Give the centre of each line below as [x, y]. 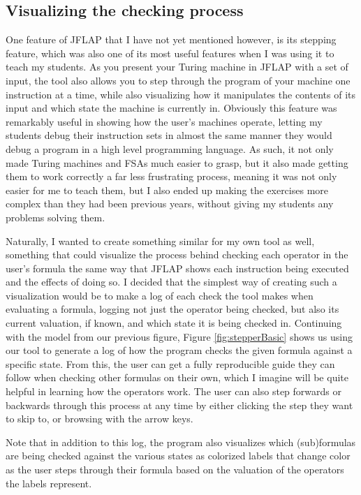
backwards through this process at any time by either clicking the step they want [179, 405]
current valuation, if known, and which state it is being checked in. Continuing [174, 323]
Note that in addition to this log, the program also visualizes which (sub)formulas [181, 442]
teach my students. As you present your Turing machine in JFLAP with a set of [177, 67]
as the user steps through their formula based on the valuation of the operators [175, 470]
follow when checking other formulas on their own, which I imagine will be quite [177, 377]
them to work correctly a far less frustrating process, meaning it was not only [171, 176]
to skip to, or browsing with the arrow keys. [100, 419]
